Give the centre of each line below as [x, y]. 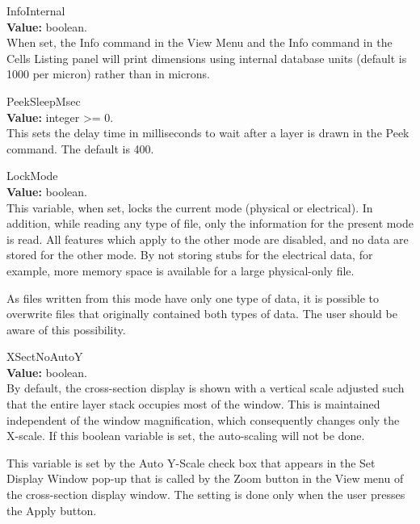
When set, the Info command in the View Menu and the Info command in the [199, 42]
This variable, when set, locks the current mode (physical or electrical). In [190, 207]
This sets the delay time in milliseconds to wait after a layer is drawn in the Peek [208, 133]
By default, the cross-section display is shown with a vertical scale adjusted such [206, 388]
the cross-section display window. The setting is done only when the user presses [206, 495]
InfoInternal [36, 10]
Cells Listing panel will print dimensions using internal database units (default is [207, 58]
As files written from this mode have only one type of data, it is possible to [193, 298]
